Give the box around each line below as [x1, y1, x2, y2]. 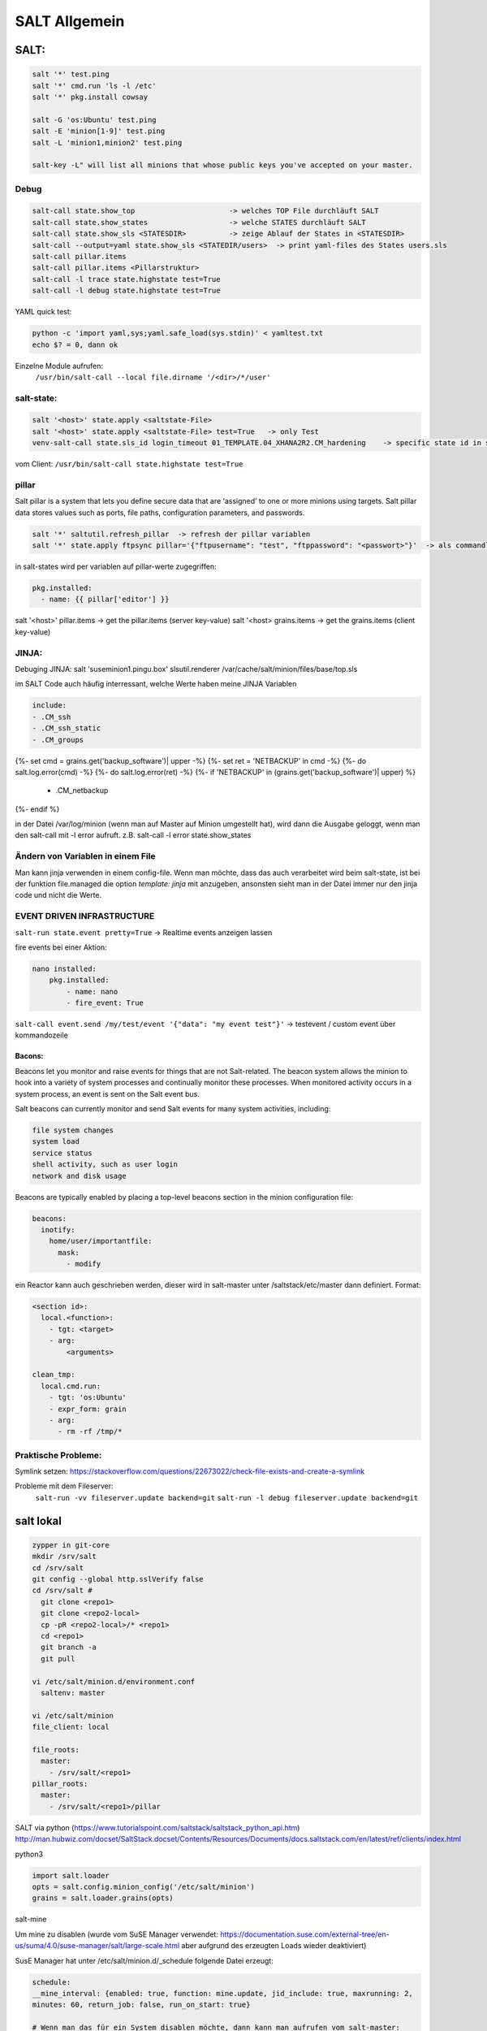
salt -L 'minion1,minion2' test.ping [32, 138, 183, 147]
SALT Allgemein [15, 12, 125, 30]
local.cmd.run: [41, 1381, 101, 1391]
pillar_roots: [32, 1779, 88, 1789]
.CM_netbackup [55, 786, 109, 795]
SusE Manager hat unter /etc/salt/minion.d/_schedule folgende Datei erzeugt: [15, 1955, 274, 1965]
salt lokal [15, 1514, 62, 1527]
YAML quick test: [15, 307, 72, 317]
